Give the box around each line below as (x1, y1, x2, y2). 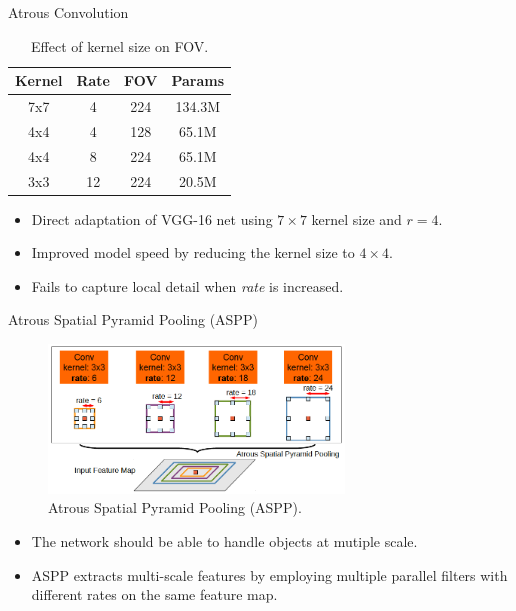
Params (171, 70, 225, 91)
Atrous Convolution (8, 2, 129, 22)
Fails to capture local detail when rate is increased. (31, 275, 344, 296)
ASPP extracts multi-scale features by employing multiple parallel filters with (31, 564, 508, 585)
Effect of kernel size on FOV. (31, 35, 209, 56)
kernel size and (311, 208, 402, 229)
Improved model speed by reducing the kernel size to (31, 242, 355, 263)
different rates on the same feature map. (31, 584, 278, 605)
